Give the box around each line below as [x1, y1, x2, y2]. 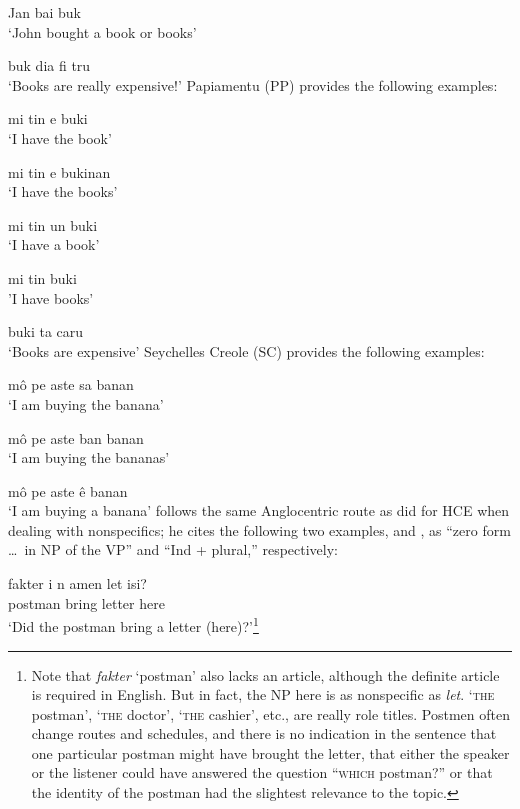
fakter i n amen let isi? [8, 573, 147, 594]
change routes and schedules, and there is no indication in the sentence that [31, 723, 497, 744]
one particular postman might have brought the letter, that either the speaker [31, 742, 510, 763]
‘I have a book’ [8, 234, 100, 255]
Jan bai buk [8, 2, 81, 22]
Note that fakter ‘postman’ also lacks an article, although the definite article [31, 664, 500, 685]
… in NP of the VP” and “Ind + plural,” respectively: [8, 539, 339, 560]
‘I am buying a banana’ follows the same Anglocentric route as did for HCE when [8, 500, 510, 521]
